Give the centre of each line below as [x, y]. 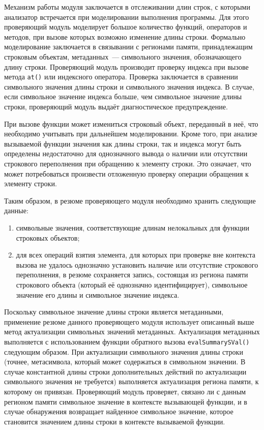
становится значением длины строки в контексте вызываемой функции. [115, 421]
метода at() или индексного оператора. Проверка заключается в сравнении [121, 77]
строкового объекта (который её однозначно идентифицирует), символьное [132, 284]
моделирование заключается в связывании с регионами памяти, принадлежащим [128, 47]
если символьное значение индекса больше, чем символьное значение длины [123, 96]
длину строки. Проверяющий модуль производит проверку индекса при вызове [126, 66]
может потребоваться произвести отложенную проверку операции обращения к [126, 173]
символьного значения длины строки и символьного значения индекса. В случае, [129, 86]
